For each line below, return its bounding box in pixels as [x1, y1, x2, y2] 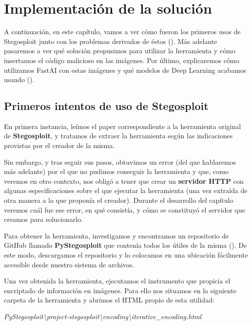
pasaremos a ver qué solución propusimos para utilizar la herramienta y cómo [4, 45, 235, 56]
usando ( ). [4, 74, 35, 85]
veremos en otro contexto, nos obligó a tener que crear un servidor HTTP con [4, 175, 244, 186]
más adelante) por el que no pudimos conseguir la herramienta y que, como [4, 166, 229, 176]
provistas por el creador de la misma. [4, 140, 115, 151]
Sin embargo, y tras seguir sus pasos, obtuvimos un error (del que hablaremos [4, 156, 236, 167]
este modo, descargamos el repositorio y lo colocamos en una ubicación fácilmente [4, 250, 248, 260]
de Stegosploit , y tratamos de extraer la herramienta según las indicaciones [4, 130, 233, 141]
